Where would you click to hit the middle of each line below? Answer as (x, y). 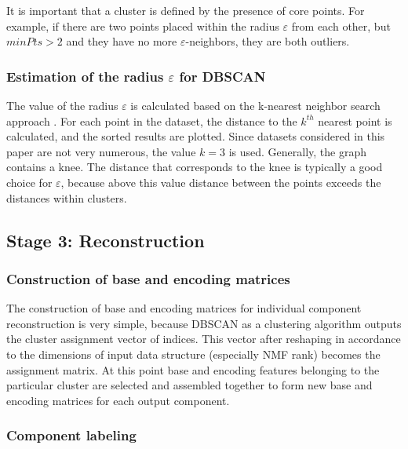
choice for (29, 182)
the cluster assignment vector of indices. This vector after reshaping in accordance (204, 339)
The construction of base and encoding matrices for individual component (184, 308)
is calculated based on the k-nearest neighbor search (255, 105)
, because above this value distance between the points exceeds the (221, 182)
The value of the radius (62, 105)
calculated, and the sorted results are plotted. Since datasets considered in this (196, 136)
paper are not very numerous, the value (101, 151)
